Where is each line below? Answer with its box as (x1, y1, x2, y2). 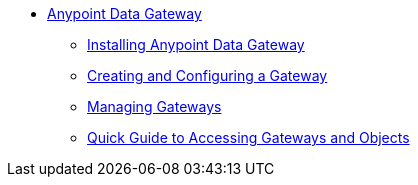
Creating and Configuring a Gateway (87, 67, 328, 84)
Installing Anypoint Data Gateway (87, 36, 305, 53)
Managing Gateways (87, 98, 222, 115)
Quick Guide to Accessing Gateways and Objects (87, 129, 410, 146)
